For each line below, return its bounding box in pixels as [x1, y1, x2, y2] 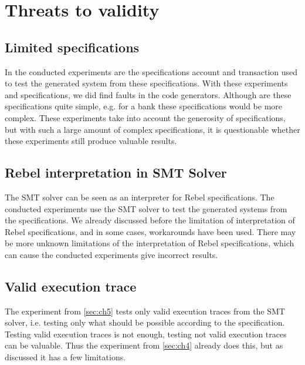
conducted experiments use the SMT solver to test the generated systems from [5, 202, 287, 215]
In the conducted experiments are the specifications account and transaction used [5, 65, 298, 78]
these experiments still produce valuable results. [5, 135, 177, 147]
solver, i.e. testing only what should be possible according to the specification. [5, 316, 285, 329]
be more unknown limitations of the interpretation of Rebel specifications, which [5, 237, 294, 249]
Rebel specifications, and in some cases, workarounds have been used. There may [5, 225, 296, 237]
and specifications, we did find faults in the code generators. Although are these [5, 88, 292, 101]
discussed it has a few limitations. [5, 351, 126, 363]
